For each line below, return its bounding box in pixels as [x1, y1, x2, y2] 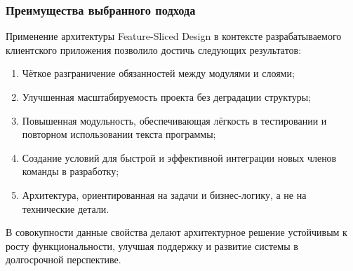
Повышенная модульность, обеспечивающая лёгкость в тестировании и [22, 113, 327, 127]
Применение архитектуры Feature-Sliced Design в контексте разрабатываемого [6, 29, 342, 43]
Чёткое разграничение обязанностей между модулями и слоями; [22, 66, 295, 81]
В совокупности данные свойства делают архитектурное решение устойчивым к [6, 225, 347, 239]
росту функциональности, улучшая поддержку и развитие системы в [6, 238, 298, 253]
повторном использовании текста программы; [22, 127, 216, 141]
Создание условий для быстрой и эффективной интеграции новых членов [22, 150, 337, 165]
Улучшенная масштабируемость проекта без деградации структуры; [22, 90, 312, 104]
